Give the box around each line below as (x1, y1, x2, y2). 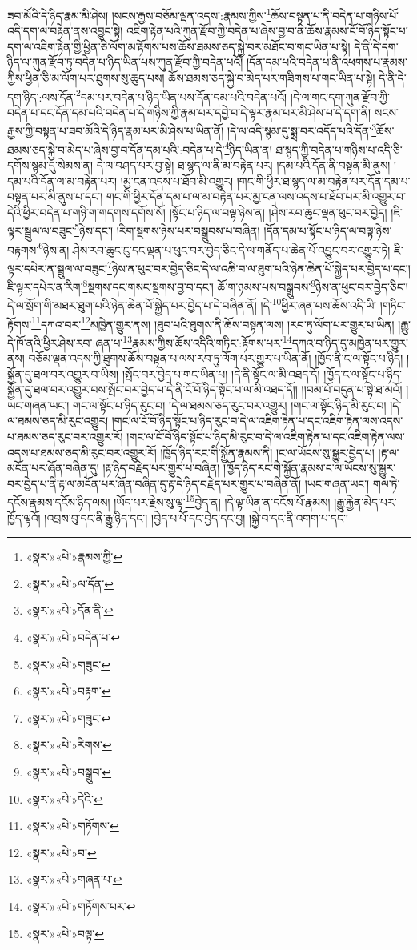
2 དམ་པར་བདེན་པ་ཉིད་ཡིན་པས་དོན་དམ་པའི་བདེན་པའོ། (76, 86, 287, 105)
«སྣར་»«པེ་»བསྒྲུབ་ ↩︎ (26, 764, 112, 780)
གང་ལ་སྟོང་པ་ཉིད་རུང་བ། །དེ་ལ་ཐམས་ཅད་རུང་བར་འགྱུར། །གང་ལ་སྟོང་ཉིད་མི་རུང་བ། (73, 396, 387, 413)
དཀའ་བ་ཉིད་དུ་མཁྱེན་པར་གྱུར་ (291, 334, 408, 351)
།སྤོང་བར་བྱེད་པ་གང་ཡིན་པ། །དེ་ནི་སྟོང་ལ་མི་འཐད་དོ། (122, 365, 320, 382)
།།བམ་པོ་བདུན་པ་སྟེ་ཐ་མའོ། (301, 381, 403, 398)
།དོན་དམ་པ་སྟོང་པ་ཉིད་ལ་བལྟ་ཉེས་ (263, 222, 392, 239)
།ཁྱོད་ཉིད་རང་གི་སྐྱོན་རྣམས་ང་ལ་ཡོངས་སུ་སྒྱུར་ (223, 459, 396, 476)
